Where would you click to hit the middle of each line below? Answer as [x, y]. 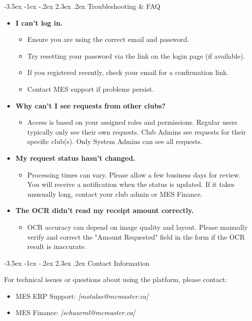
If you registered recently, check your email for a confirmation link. [128, 72]
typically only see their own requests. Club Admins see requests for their [137, 131]
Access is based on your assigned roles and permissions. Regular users [132, 122]
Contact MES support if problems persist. [91, 89]
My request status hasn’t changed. [75, 158]
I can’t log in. [39, 22]
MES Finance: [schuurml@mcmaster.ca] [75, 312]
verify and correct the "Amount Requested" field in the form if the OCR [136, 236]
